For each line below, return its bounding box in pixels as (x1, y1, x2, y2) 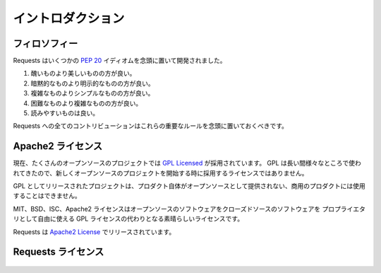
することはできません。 (13, 192, 81, 200)
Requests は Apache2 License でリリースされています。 (13, 227, 176, 236)
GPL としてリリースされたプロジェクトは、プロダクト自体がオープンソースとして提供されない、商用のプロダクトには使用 (13, 182, 366, 190)
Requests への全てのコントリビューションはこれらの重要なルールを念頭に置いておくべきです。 (13, 122, 289, 130)
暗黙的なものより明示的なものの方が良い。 (30, 79, 155, 88)
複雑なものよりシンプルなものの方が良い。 (30, 89, 155, 98)
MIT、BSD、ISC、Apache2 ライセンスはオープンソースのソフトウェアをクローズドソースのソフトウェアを (13, 204, 321, 213)
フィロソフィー (13, 37, 78, 50)
